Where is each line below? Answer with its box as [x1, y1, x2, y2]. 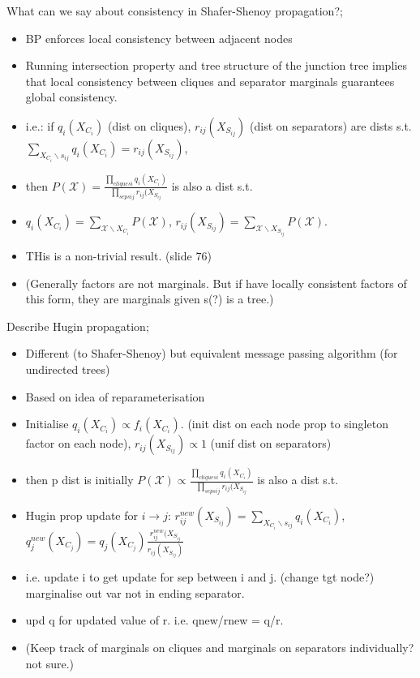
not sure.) [25, 654, 75, 672]
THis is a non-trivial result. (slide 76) [25, 247, 212, 264]
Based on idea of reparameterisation [25, 388, 205, 405]
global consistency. [25, 88, 118, 105]
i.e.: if [25, 117, 54, 134]
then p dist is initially [25, 471, 134, 488]
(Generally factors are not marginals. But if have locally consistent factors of [25, 274, 407, 291]
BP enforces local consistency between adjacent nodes [25, 29, 293, 46]
